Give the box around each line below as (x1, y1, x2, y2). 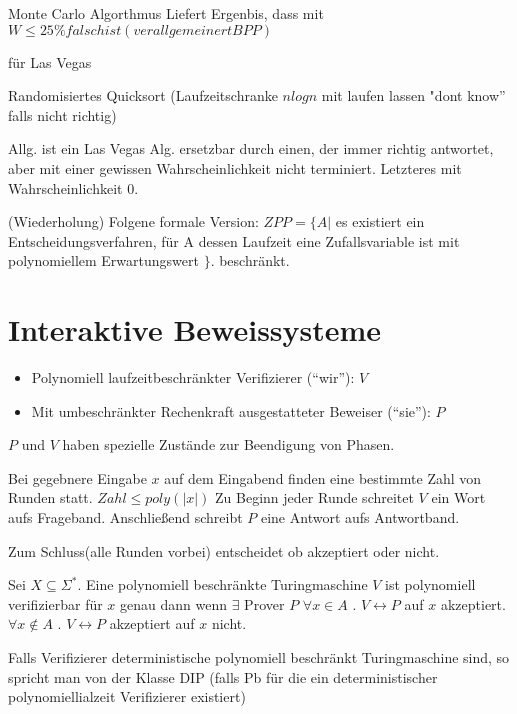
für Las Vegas (8, 51, 92, 72)
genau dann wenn (120, 593, 227, 614)
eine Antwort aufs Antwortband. (260, 507, 460, 528)
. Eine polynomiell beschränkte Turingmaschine (77, 574, 368, 595)
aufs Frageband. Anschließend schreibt (8, 507, 243, 528)
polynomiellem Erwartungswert (8, 250, 199, 271)
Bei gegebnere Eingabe (8, 467, 147, 488)
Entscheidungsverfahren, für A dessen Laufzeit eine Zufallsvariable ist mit (8, 230, 460, 251)
